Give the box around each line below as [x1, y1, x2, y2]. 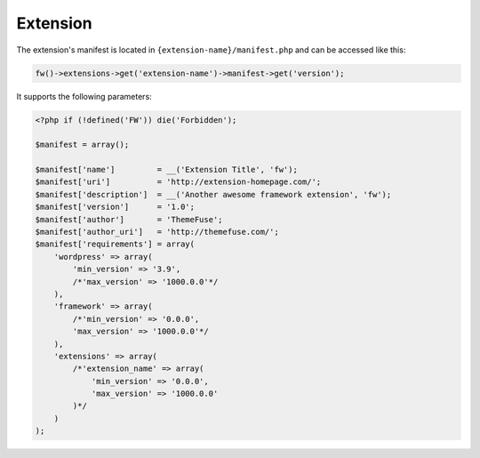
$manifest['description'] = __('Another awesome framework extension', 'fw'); [35, 189, 392, 199]
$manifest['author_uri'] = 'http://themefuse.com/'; [35, 227, 279, 237]
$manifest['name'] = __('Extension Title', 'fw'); [35, 165, 298, 175]
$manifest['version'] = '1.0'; [35, 202, 196, 213]
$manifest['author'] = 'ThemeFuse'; [35, 214, 223, 224]
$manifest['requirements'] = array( [35, 239, 196, 249]
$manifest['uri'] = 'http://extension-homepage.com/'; [35, 177, 322, 187]
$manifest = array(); [35, 140, 130, 150]
